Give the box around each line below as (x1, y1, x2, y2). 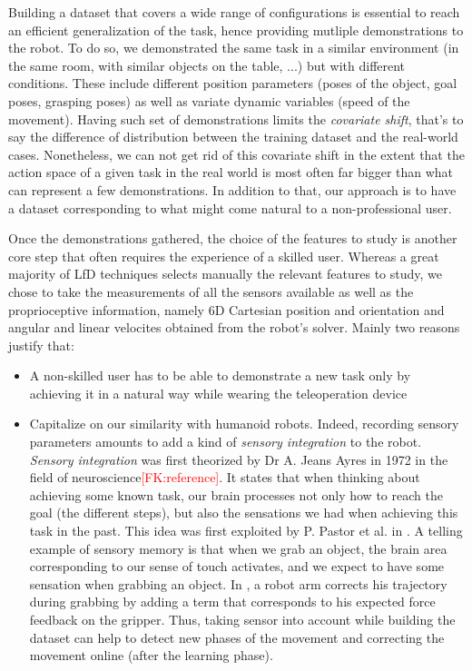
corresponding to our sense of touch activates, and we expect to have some (29, 557, 445, 576)
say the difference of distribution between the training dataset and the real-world (8, 127, 458, 146)
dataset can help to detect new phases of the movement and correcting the (29, 627, 445, 646)
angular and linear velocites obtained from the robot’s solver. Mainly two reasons (8, 318, 460, 337)
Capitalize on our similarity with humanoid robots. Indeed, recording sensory (29, 414, 459, 433)
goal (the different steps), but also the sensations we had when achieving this (29, 503, 458, 522)
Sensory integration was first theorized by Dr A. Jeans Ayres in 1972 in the (29, 449, 448, 469)
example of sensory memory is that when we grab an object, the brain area (29, 538, 447, 558)
